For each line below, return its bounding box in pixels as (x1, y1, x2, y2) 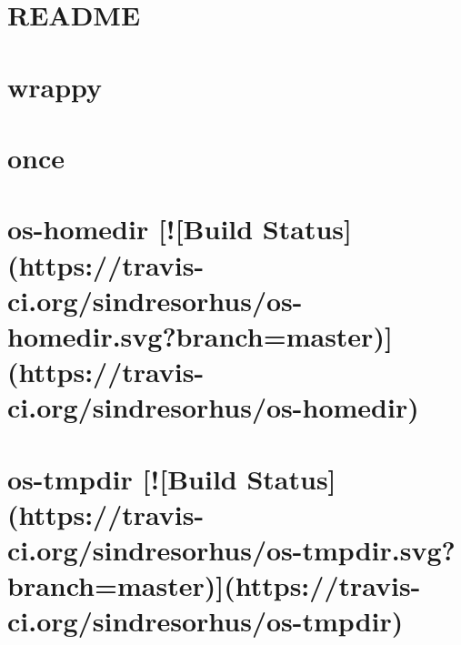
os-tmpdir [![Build (7, 459, 237, 497)
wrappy (7, 67, 103, 105)
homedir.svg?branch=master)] (7, 317, 393, 354)
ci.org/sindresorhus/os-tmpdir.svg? (7, 531, 456, 568)
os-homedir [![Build (7, 210, 254, 247)
